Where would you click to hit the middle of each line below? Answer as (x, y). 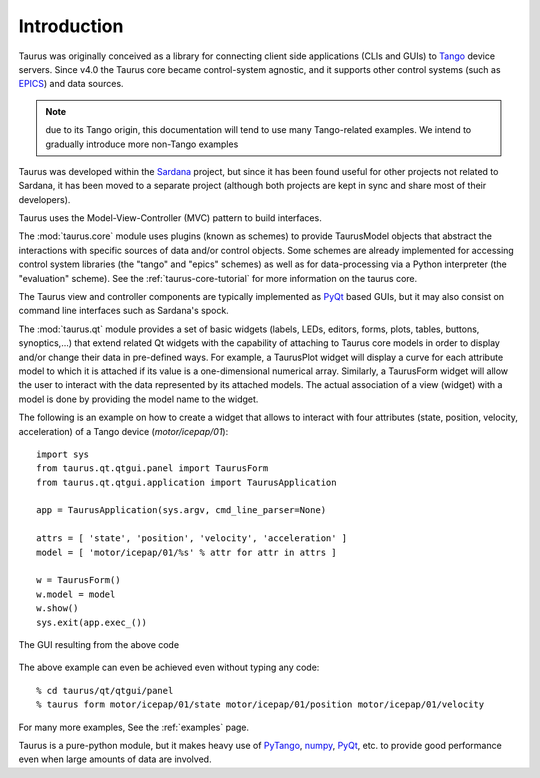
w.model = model (76, 594)
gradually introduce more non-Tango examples (142, 144)
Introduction (71, 26)
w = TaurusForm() (78, 580)
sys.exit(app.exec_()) (92, 622)
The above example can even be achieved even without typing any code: (169, 667)
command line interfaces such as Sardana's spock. (123, 311)
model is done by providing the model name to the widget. (138, 399)
